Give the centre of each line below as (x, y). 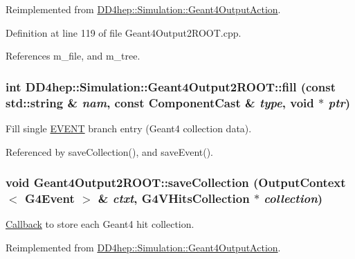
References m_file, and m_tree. (73, 56)
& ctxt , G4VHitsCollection (174, 198)
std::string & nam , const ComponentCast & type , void (160, 102)
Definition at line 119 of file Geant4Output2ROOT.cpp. (124, 32)
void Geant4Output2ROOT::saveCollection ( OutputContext (176, 182)
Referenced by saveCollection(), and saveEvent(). (110, 151)
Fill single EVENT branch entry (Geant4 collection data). (129, 128)
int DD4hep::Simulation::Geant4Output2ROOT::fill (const (171, 86)
